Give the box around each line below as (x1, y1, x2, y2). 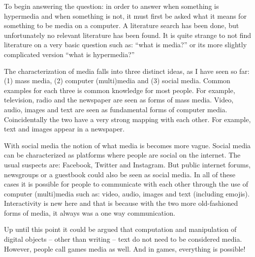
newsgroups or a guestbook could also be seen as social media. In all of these (4, 169, 236, 179)
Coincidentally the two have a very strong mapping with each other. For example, (4, 114, 251, 124)
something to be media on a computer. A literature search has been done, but (4, 20, 239, 31)
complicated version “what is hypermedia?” (4, 49, 135, 59)
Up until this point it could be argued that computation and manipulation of (4, 224, 237, 234)
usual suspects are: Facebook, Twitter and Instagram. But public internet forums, (4, 159, 251, 169)
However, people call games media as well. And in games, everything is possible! (4, 243, 246, 254)
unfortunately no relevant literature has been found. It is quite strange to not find (4, 30, 252, 40)
